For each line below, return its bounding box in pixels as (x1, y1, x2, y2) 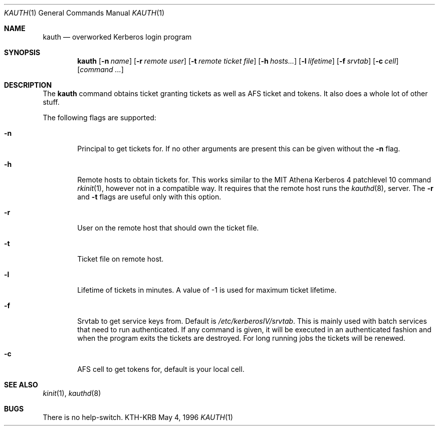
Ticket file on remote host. (77, 255, 164, 263)
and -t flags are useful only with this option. (77, 192, 222, 201)
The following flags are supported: (43, 113, 156, 122)
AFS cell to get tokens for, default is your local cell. (77, 365, 245, 373)
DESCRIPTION (4, 81, 52, 89)
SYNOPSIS (4, 48, 41, 57)
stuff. (43, 98, 60, 106)
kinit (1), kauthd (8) (43, 389, 101, 397)
